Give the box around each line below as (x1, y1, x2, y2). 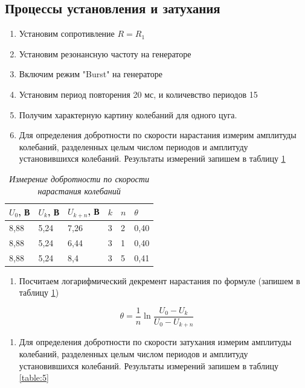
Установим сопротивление (19, 27, 115, 40)
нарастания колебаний (37, 184, 121, 197)
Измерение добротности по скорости (9, 172, 149, 185)
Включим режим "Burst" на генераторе (19, 68, 162, 80)
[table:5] (19, 371, 49, 384)
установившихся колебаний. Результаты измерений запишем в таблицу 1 (19, 152, 286, 165)
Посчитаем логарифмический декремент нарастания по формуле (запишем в (19, 274, 300, 287)
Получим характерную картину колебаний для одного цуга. (19, 108, 237, 121)
